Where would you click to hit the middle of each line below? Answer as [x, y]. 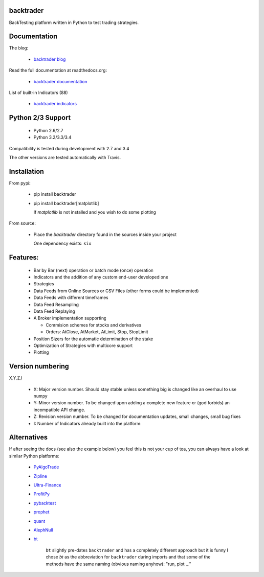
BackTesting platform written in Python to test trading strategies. [74, 23]
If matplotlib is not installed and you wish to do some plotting [95, 212]
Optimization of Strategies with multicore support [83, 346]
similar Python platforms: [34, 456]
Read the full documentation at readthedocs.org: [58, 70]
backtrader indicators [55, 104]
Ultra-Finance [47, 485]
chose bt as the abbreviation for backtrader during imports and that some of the [128, 557]
